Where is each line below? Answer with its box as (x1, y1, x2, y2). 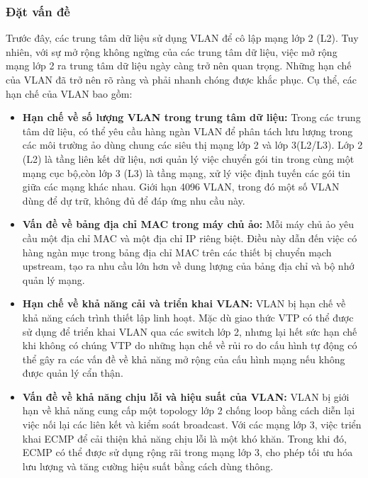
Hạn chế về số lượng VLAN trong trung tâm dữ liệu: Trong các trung (22, 110, 361, 125)
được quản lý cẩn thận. (22, 365, 123, 380)
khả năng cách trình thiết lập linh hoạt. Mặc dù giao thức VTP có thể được (22, 309, 354, 324)
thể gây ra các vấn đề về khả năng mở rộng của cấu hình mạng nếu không (22, 351, 345, 366)
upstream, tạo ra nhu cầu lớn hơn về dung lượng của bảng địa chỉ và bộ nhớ (22, 258, 355, 273)
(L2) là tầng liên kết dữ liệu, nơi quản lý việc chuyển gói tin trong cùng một (22, 151, 355, 166)
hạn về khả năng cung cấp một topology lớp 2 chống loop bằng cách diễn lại (22, 403, 355, 418)
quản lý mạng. (22, 272, 85, 287)
